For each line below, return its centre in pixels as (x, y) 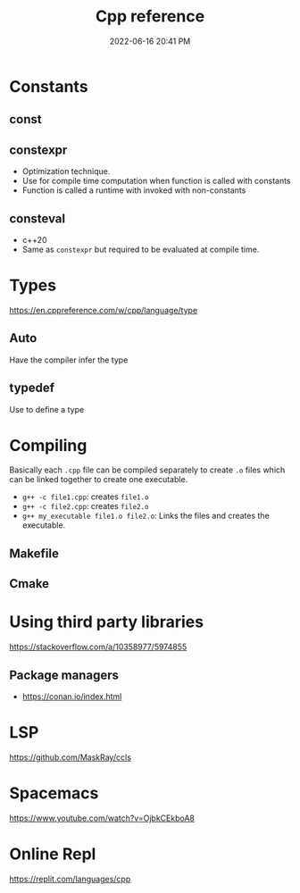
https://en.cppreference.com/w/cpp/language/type (104, 310)
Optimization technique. (66, 171)
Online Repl (53, 854)
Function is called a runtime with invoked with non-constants (134, 190)
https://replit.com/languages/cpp (70, 879)
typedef (32, 388)
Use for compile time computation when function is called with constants (157, 181)
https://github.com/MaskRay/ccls (71, 757)
